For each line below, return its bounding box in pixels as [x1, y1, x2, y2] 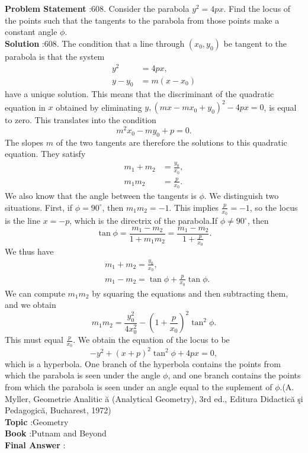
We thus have [5, 245, 54, 258]
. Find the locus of [223, 2, 291, 14]
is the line [5, 214, 40, 226]
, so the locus [249, 201, 298, 213]
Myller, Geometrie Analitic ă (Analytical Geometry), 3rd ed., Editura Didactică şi [5, 392, 303, 404]
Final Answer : [5, 439, 66, 451]
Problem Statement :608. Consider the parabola [5, 2, 190, 14]
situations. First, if [5, 201, 73, 213]
